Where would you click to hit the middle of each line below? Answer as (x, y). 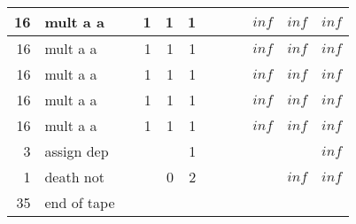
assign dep (77, 151)
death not (74, 177)
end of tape (80, 202)
